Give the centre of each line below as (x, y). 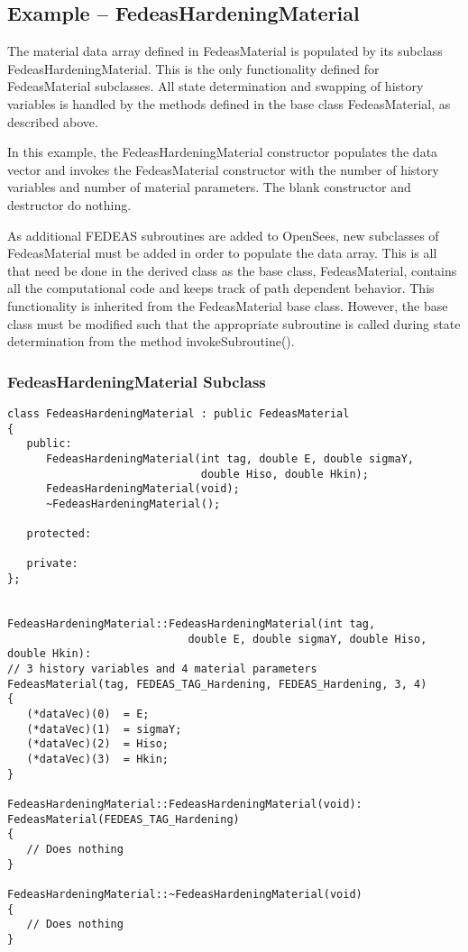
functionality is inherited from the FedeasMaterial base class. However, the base (228, 305)
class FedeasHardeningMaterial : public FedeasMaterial (179, 413)
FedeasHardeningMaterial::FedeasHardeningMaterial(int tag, (192, 624)
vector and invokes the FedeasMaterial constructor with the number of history (223, 169)
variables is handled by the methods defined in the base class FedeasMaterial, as (229, 103)
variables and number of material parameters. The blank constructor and (209, 187)
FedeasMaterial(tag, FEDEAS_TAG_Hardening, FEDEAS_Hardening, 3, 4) (217, 684)
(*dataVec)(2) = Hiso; (97, 744)
